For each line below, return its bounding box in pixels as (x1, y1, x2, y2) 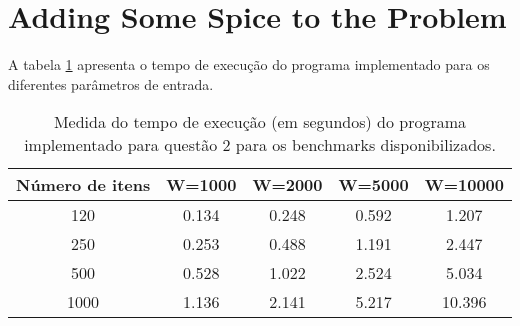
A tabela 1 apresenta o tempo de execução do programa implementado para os (8, 54, 490, 75)
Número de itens (16, 173, 151, 197)
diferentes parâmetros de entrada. (8, 73, 214, 94)
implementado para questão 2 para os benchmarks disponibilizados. (24, 133, 496, 157)
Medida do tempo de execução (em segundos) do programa (53, 110, 467, 134)
